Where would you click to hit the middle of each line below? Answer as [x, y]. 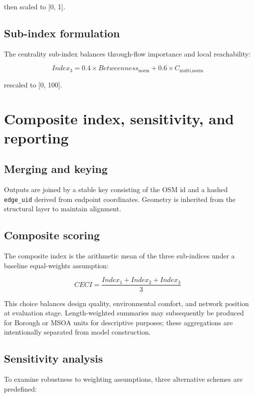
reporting [36, 137]
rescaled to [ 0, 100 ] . [33, 84]
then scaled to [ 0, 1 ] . [35, 6]
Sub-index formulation [62, 33]
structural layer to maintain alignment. [63, 209]
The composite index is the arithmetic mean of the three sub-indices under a [119, 256]
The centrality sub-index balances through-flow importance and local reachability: [127, 53]
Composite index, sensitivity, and [119, 118]
